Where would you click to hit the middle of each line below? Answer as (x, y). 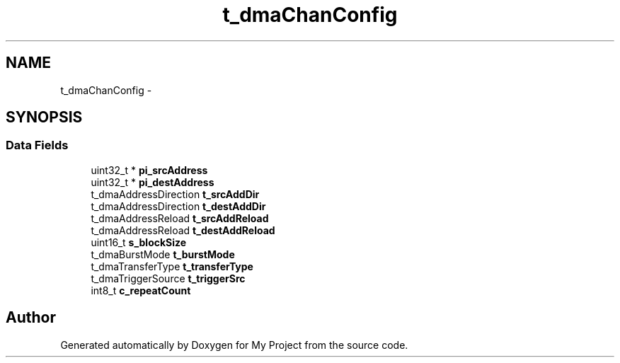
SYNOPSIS (44, 117)
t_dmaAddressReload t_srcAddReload (180, 218)
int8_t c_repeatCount (141, 290)
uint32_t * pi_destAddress (153, 182)
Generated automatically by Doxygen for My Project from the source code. (234, 345)
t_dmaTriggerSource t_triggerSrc (168, 278)
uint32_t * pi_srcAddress (149, 170)
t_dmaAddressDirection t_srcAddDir (175, 194)
